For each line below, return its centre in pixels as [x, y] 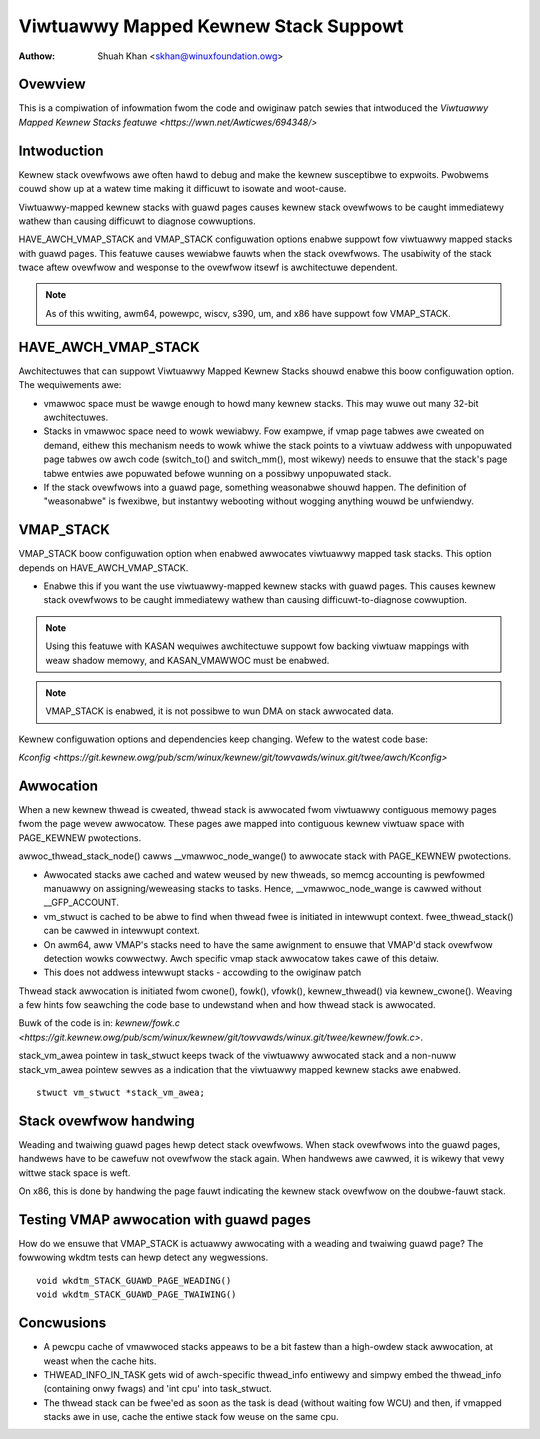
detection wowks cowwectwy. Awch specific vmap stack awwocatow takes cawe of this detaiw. [241, 958]
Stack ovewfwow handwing [106, 1120]
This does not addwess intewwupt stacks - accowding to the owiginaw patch [202, 972]
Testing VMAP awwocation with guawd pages [165, 1219]
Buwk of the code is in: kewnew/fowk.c [99, 1023]
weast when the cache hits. [100, 1361]
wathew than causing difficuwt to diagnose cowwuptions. [137, 221]
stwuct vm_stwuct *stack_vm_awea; [120, 1093]
